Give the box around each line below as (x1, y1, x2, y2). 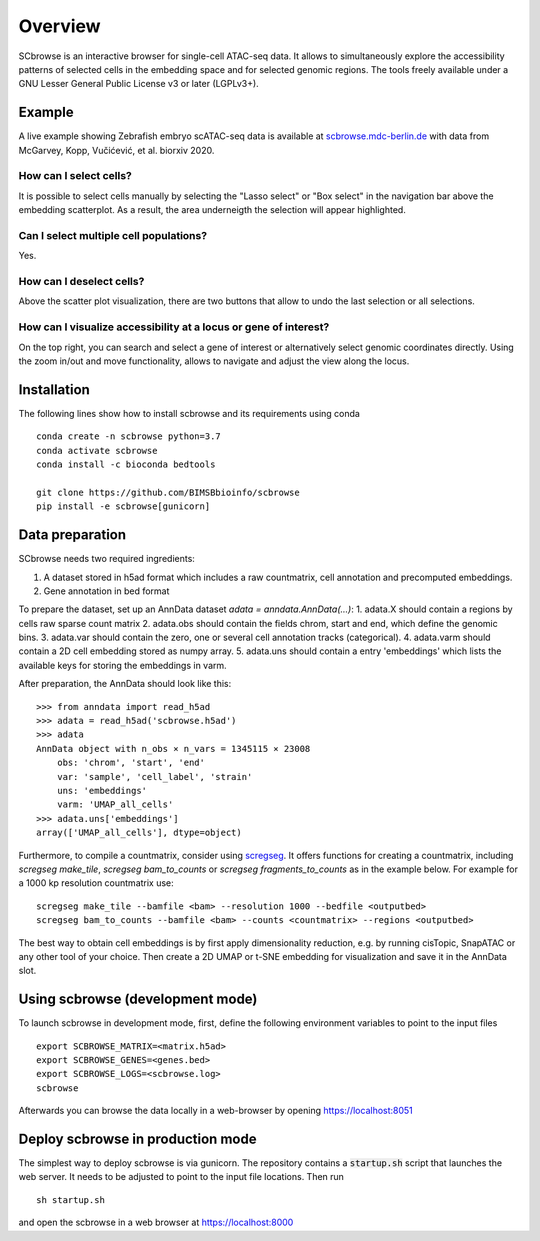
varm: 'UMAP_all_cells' (56, 799, 174, 810)
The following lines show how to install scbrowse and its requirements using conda (18, 407, 360, 419)
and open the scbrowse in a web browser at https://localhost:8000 (18, 1216, 294, 1229)
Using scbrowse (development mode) (18, 991, 258, 1008)
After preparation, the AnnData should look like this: (18, 678, 232, 690)
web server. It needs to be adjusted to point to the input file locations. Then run (18, 1171, 345, 1183)
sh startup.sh (36, 1194, 105, 1205)
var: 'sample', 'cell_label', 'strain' (56, 771, 253, 782)
